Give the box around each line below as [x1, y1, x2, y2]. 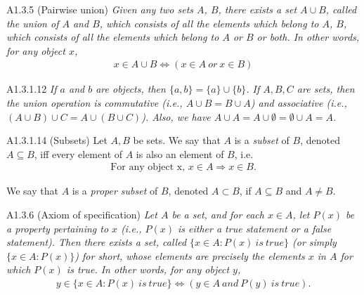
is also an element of [136, 146, 224, 161]
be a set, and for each [171, 207, 264, 221]
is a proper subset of [72, 183, 158, 198]
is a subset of [234, 133, 290, 147]
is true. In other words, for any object [66, 262, 230, 277]
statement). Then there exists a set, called [6, 235, 187, 249]
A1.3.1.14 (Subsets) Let [6, 133, 108, 147]
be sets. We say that [133, 133, 221, 147]
